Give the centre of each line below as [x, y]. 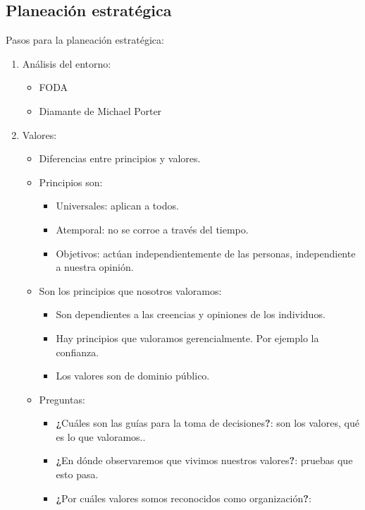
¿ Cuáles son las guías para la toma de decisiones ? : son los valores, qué [208, 423]
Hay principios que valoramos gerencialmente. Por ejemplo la [187, 338]
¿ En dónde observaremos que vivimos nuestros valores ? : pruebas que [204, 460]
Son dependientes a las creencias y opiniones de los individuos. [191, 314]
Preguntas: [62, 399]
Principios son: [71, 182]
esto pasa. [77, 474]
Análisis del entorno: [67, 63]
